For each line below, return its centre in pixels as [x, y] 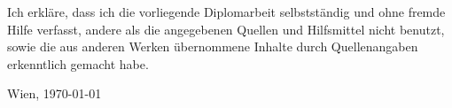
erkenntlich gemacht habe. [78, 63]
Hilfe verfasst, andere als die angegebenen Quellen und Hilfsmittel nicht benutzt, [226, 29]
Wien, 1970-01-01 [55, 93]
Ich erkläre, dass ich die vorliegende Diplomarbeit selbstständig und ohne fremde [226, 12]
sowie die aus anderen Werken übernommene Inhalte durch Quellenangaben [213, 46]
